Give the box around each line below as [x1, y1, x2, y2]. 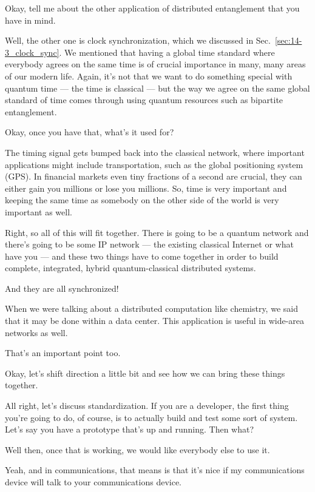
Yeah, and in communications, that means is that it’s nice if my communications [5, 463, 305, 476]
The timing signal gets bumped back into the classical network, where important [5, 146, 305, 158]
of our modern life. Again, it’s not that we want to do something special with [5, 69, 293, 82]
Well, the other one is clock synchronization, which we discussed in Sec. [5, 34, 271, 47]
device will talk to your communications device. [5, 476, 181, 488]
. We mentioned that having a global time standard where [59, 45, 275, 58]
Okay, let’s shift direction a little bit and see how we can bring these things [5, 366, 285, 379]
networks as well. [5, 326, 68, 339]
